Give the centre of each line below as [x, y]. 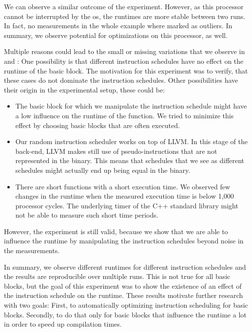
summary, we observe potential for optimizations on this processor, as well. [116, 35]
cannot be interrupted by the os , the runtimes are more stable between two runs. [125, 16]
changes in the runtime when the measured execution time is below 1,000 [125, 196]
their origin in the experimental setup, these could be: [85, 89]
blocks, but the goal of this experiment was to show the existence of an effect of [123, 286]
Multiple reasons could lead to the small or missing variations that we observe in [125, 51]
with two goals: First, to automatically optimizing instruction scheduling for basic [126, 305]
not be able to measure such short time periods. [87, 215]
